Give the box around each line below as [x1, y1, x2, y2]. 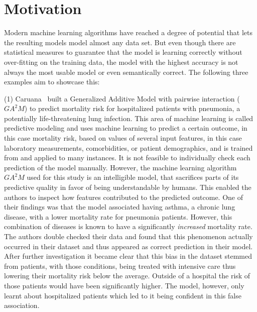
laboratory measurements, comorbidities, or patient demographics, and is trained [4, 142, 253, 153]
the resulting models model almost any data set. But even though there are [4, 37, 236, 47]
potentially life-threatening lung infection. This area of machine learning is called [4, 113, 253, 123]
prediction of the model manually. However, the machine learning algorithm [4, 162, 237, 172]
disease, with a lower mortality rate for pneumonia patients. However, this [4, 211, 232, 222]
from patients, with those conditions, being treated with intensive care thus [4, 260, 236, 271]
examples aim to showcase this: [4, 76, 100, 87]
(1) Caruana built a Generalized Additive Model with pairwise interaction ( [4, 93, 240, 103]
